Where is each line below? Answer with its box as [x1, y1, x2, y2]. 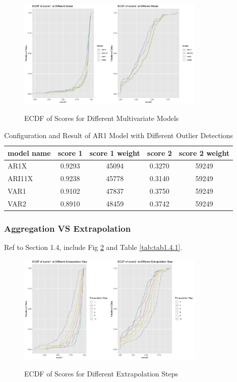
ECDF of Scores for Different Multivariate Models [24, 113, 179, 123]
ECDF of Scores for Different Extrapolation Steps [24, 368, 179, 379]
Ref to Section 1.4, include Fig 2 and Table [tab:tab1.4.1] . [4, 242, 183, 252]
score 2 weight [179, 147, 229, 158]
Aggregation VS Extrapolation [4, 222, 131, 234]
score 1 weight [89, 147, 140, 158]
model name [8, 147, 51, 158]
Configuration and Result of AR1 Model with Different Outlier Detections [4, 130, 233, 140]
